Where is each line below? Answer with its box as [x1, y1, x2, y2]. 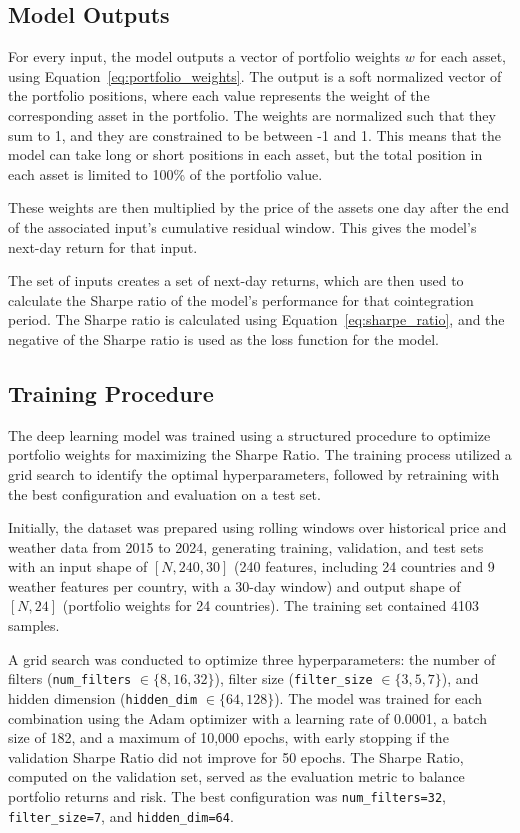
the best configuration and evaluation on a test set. [8, 483, 321, 504]
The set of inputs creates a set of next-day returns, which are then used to [8, 270, 464, 291]
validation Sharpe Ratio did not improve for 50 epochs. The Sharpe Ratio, [8, 746, 464, 767]
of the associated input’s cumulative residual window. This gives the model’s [8, 216, 477, 237]
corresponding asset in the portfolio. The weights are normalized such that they [8, 104, 496, 125]
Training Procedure [8, 377, 214, 408]
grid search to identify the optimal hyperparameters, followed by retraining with [8, 463, 500, 484]
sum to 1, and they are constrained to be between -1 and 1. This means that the [8, 124, 502, 145]
